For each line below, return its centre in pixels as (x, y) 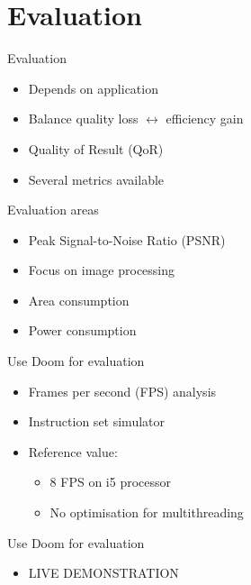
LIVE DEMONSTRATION (103, 573)
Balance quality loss (83, 119)
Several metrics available (96, 179)
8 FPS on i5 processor (110, 482)
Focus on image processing (102, 270)
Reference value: (73, 451)
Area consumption (79, 300)
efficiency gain (205, 119)
